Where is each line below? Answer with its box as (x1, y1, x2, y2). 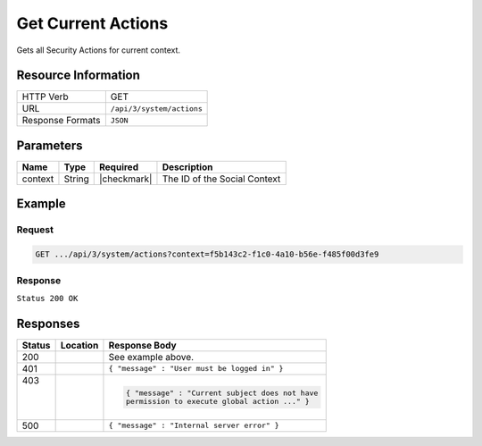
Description (162, 161, 213, 173)
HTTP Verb (21, 90, 69, 103)
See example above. (108, 350, 195, 363)
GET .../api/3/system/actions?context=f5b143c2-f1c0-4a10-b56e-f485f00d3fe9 (35, 249, 379, 259)
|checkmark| (99, 173, 153, 185)
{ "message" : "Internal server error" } (108, 421, 280, 431)
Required (99, 161, 138, 173)
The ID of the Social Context (162, 173, 281, 185)
